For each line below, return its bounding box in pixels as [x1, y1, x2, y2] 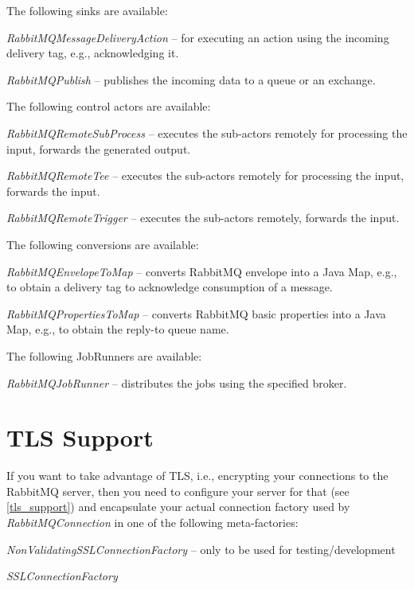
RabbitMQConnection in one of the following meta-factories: [6, 514, 299, 530]
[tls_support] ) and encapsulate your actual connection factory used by [6, 498, 350, 515]
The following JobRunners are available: [6, 347, 202, 364]
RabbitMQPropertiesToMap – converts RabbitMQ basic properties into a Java [6, 305, 386, 322]
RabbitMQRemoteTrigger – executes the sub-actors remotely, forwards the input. [6, 209, 400, 226]
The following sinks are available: [6, 2, 168, 18]
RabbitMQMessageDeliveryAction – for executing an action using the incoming [6, 29, 389, 45]
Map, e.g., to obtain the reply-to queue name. [6, 321, 229, 337]
